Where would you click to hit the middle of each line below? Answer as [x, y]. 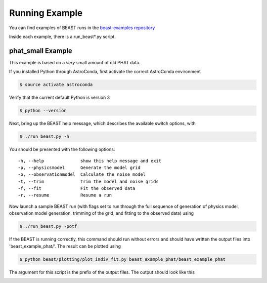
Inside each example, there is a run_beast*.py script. [63, 37]
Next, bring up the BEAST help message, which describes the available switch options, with [102, 123]
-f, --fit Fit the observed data [77, 188]
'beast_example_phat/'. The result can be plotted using [65, 246]
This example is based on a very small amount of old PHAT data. [75, 62]
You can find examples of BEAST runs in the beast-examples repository [82, 28]
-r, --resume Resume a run [65, 195]
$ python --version [43, 111]
